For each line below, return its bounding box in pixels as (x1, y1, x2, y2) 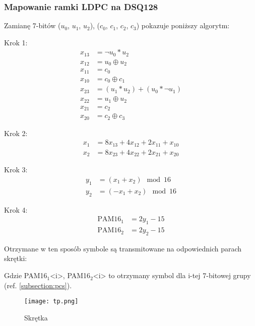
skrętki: (4, 253, 27, 264)
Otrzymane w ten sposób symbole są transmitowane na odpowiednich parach (4, 243, 242, 253)
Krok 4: (4, 204, 28, 215)
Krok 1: (4, 37, 28, 47)
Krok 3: (4, 164, 28, 175)
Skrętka (24, 312, 48, 322)
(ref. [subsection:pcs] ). (4, 280, 72, 290)
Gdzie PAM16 (4, 270, 47, 281)
